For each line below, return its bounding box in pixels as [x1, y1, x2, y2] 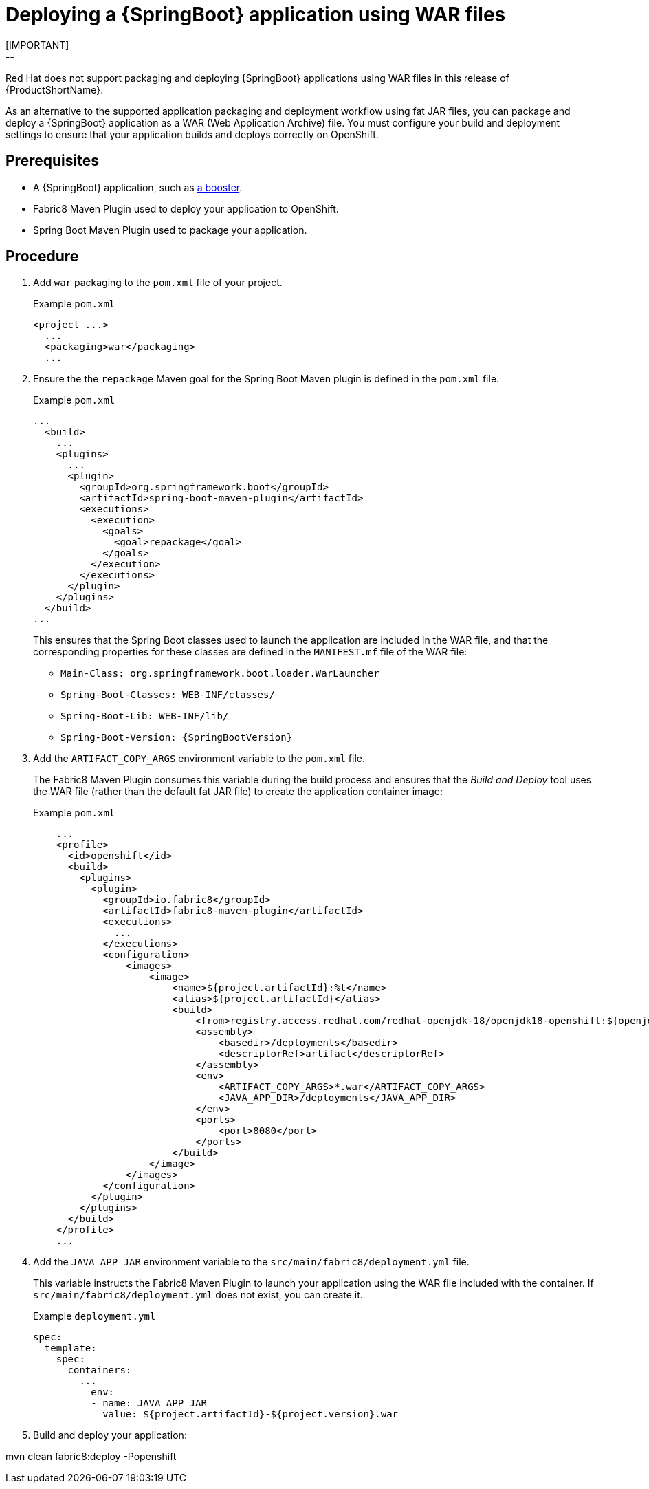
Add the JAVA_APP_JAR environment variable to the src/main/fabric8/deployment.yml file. [33, 1256, 470, 1268]
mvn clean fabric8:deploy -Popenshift [5, 1450, 177, 1463]
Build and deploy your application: [33, 1429, 187, 1442]
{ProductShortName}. [5, 83, 104, 96]
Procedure [5, 248, 79, 265]
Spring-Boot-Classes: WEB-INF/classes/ [60, 689, 275, 701]
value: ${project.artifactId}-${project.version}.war [102, 1409, 399, 1420]
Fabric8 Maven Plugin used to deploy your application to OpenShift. [33, 202, 339, 215]
